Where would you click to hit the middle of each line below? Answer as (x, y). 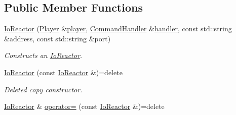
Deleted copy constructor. (43, 89)
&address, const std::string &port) (57, 38)
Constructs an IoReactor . (43, 55)
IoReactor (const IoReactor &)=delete (63, 72)
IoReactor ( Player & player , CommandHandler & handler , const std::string (118, 28)
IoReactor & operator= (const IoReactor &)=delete (84, 106)
